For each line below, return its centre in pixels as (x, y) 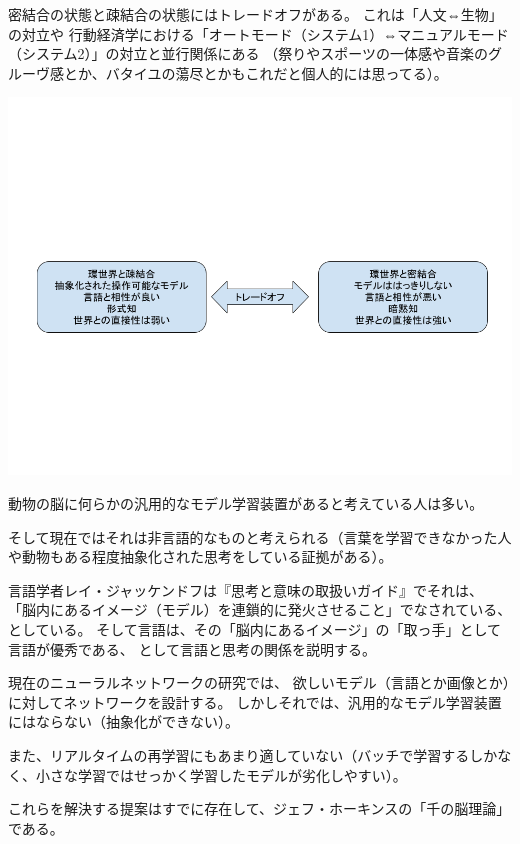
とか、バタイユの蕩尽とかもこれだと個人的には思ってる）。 (255, 72)
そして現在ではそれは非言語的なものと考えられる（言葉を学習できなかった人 (260, 536)
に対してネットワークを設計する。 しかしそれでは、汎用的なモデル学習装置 (255, 701)
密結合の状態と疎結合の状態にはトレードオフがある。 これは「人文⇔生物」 (255, 14)
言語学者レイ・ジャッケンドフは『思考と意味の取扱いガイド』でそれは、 (245, 589)
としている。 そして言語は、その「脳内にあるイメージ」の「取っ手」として (255, 628)
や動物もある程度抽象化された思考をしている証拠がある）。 (200, 556)
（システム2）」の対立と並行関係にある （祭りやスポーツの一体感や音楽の (248, 53)
